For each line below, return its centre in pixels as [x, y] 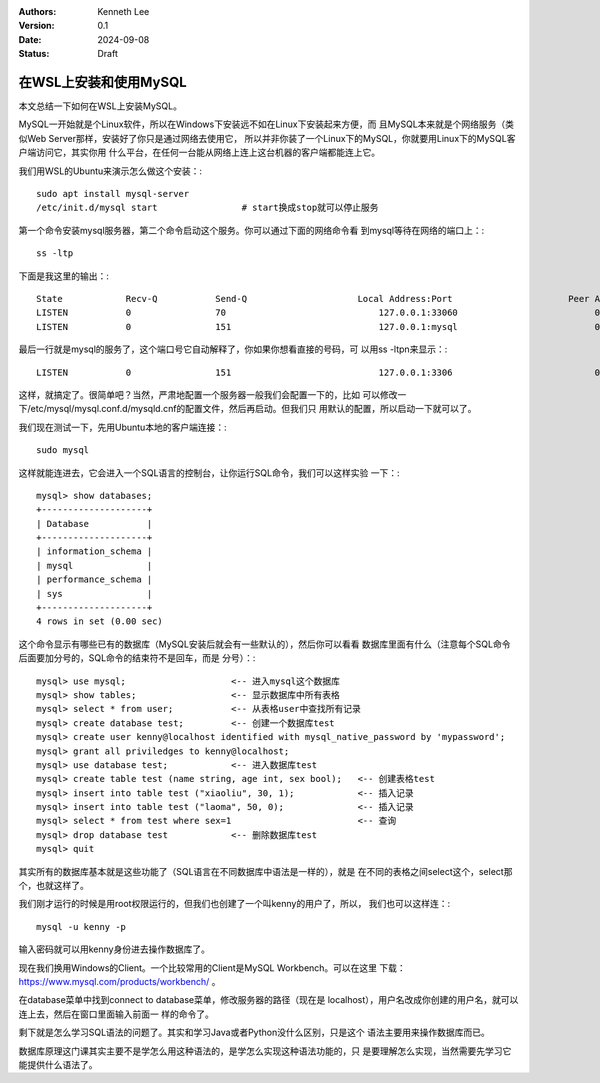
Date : [30, 39]
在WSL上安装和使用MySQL [102, 81]
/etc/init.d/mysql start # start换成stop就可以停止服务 [207, 208]
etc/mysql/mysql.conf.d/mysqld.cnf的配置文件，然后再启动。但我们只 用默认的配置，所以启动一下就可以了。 [253, 409]
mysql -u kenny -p [81, 926]
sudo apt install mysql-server [113, 194]
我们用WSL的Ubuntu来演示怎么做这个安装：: [110, 171]
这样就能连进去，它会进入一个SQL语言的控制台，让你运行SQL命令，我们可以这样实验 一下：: [209, 472]
